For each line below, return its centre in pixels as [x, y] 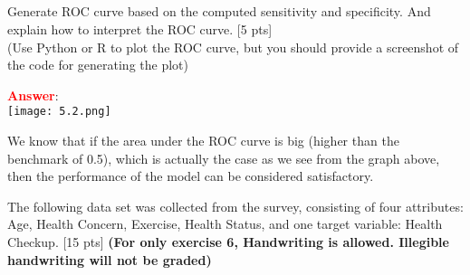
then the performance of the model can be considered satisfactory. [191, 176]
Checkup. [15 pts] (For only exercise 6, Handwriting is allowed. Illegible [228, 241]
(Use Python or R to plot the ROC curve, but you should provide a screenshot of [233, 47]
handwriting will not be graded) [110, 259]
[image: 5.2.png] [59, 112]
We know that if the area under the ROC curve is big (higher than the [203, 141]
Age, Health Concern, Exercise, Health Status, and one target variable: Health [225, 224]
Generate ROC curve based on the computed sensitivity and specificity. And [219, 11]
